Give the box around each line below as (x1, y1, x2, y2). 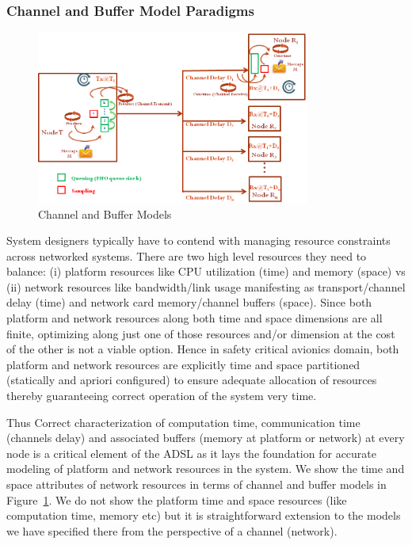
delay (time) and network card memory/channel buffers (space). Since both (6, 294, 372, 311)
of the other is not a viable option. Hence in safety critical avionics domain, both (6, 341, 399, 357)
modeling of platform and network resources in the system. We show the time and (6, 460, 405, 477)
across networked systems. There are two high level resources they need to (6, 247, 367, 264)
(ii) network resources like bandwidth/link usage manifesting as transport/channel (6, 278, 406, 295)
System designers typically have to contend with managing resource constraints (6, 232, 391, 249)
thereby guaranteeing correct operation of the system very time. (6, 387, 317, 404)
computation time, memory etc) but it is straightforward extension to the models (6, 507, 401, 524)
